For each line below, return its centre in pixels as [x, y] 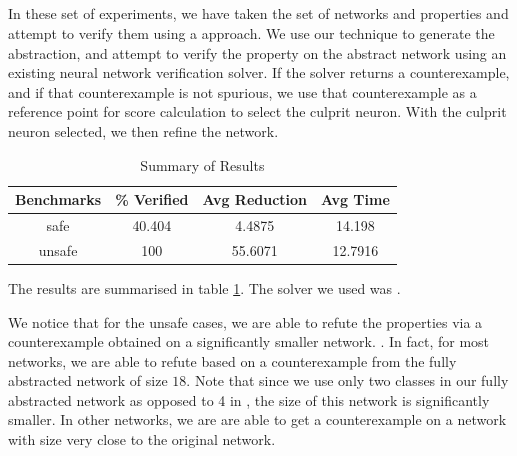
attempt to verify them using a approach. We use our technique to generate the [251, 32]
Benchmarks [58, 199]
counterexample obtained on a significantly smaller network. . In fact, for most [249, 341]
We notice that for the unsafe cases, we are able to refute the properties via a [245, 321]
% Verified [152, 199]
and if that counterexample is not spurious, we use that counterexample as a [242, 91]
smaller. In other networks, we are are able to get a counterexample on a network [257, 419]
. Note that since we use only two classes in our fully [347, 380]
